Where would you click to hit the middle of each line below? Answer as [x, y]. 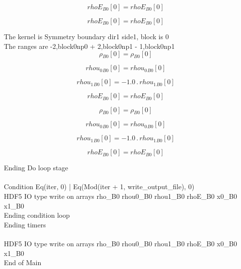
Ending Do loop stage [36, 168]
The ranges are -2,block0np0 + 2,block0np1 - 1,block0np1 [89, 46]
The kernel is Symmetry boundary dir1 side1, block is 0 [86, 36]
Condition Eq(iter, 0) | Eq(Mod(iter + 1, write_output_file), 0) [99, 187]
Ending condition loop [37, 215]
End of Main [23, 262]
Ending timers [25, 224]
